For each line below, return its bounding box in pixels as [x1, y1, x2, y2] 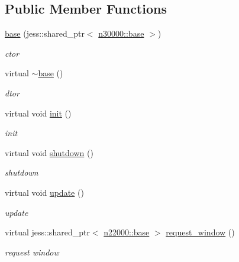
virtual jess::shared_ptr [5, 226, 90, 238]
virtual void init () [5, 106, 72, 119]
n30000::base [98, 27, 144, 40]
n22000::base [104, 226, 150, 238]
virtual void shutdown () [5, 146, 93, 159]
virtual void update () [5, 186, 84, 198]
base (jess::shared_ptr [5, 27, 85, 40]
